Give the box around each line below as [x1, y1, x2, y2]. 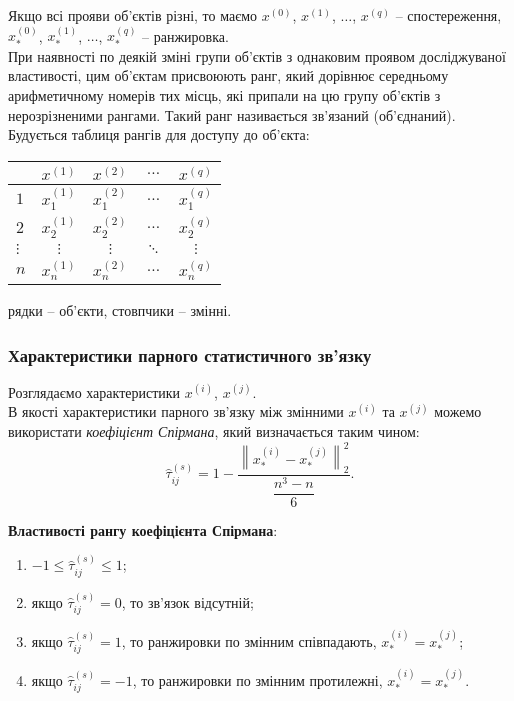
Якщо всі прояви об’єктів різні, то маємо [8, 5, 258, 25]
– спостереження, [395, 5, 502, 25]
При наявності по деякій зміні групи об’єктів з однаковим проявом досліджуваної [8, 45, 506, 66]
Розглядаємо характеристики [8, 381, 181, 402]
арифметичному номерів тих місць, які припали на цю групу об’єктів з [8, 85, 441, 106]
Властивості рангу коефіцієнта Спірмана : [8, 519, 278, 540]
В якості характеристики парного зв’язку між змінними [8, 401, 344, 422]
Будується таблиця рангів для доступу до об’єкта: [8, 124, 310, 145]
